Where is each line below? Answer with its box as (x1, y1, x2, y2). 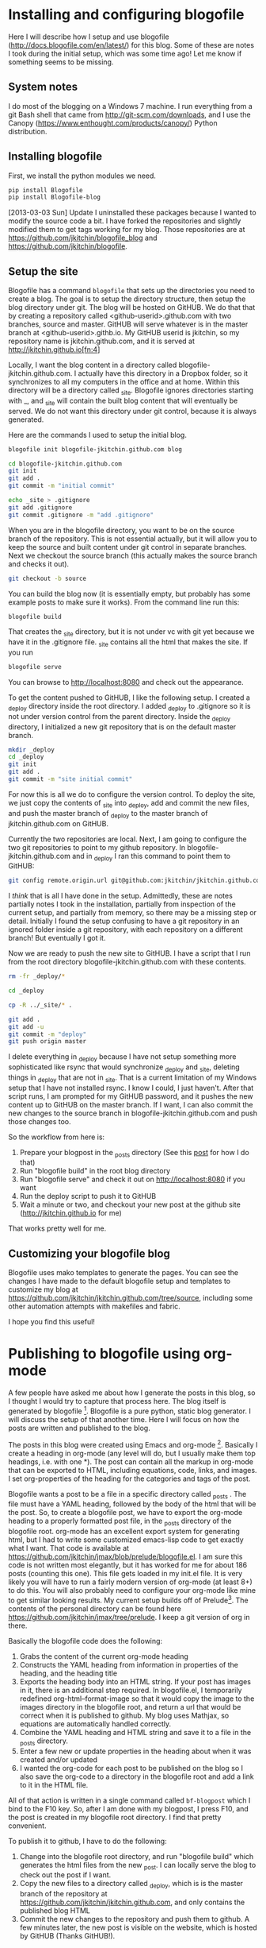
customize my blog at (8, 1285, 78, 1294)
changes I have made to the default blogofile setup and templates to (8, 1277, 231, 1286)
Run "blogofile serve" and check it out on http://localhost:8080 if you (19, 1174, 245, 1185)
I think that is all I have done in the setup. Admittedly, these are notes (8, 891, 234, 901)
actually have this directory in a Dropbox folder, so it (78, 369, 248, 378)
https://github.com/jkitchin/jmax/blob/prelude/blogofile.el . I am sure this (8, 1552, 243, 1562)
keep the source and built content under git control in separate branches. (8, 542, 247, 551)
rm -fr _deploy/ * (8, 972, 66, 980)
